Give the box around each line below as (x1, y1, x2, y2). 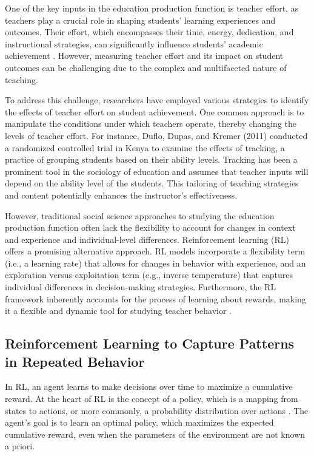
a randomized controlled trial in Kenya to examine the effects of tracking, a (5, 141, 285, 154)
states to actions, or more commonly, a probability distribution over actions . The (5, 404, 309, 417)
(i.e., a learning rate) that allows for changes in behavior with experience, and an (5, 256, 306, 269)
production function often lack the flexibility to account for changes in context (5, 221, 296, 234)
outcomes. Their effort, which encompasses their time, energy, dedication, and (5, 26, 294, 38)
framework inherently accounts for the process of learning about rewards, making (5, 292, 306, 305)
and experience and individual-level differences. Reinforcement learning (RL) (5, 233, 290, 245)
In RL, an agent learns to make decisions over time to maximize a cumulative (5, 380, 293, 393)
